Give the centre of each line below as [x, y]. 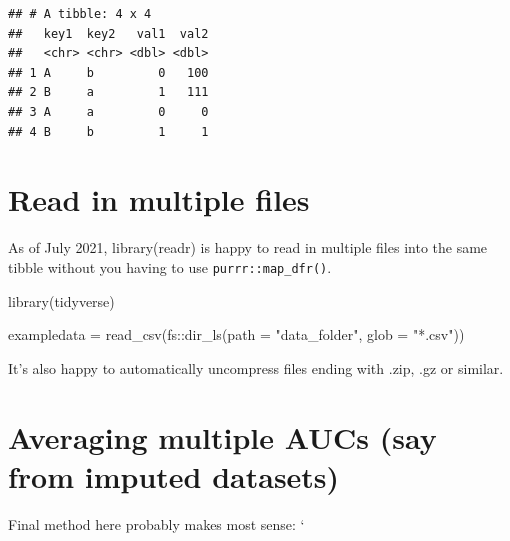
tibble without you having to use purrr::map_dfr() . [170, 266]
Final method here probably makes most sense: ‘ [156, 523]
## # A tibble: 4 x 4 [80, 14]
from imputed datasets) [174, 475]
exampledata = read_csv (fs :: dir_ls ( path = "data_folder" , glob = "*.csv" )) [236, 334]
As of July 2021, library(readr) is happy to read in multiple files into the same [248, 247]
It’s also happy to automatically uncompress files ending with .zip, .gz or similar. [256, 367]
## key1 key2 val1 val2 [108, 33]
